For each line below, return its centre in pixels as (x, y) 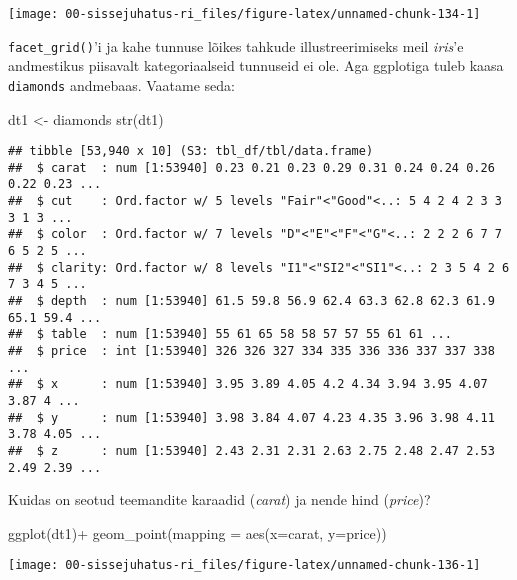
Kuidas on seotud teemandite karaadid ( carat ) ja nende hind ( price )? (219, 499)
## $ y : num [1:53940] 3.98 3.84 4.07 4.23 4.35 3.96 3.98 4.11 (251, 417)
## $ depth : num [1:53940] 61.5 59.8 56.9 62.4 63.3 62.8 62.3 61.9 (251, 301)
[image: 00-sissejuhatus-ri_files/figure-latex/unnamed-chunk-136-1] (244, 565)
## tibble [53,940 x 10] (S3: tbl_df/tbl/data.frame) (191, 151)
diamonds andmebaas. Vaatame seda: (121, 84)
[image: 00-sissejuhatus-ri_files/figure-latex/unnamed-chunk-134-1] (244, 14)
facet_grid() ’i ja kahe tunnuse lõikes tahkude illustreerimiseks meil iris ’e (236, 45)
